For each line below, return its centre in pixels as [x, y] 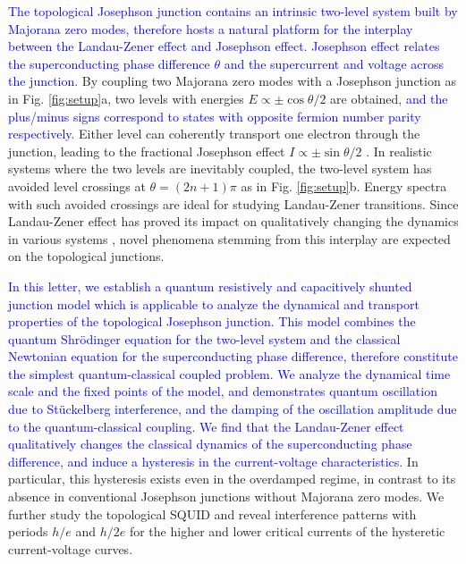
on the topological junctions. [86, 256]
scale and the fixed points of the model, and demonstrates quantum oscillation [223, 391]
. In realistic [399, 151]
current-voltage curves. [71, 548]
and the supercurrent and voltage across [334, 63]
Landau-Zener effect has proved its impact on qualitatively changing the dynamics [233, 221]
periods [28, 531]
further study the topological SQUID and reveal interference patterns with [212, 513]
